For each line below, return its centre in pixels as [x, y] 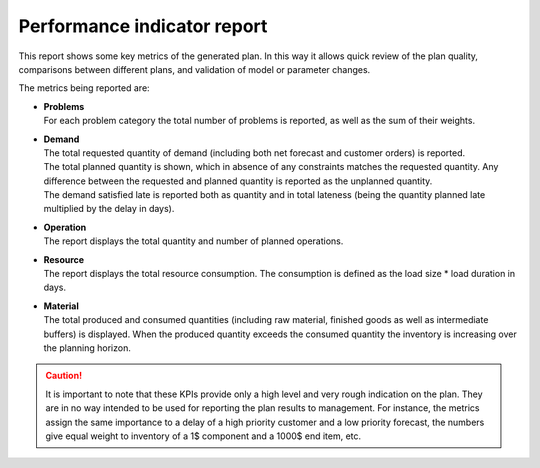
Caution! [64, 376]
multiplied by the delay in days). [109, 209]
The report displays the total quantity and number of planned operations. [193, 241]
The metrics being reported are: [84, 88]
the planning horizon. [87, 347]
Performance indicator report [143, 26]
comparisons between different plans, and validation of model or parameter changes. [194, 69]
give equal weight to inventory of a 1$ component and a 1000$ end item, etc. [203, 436]
